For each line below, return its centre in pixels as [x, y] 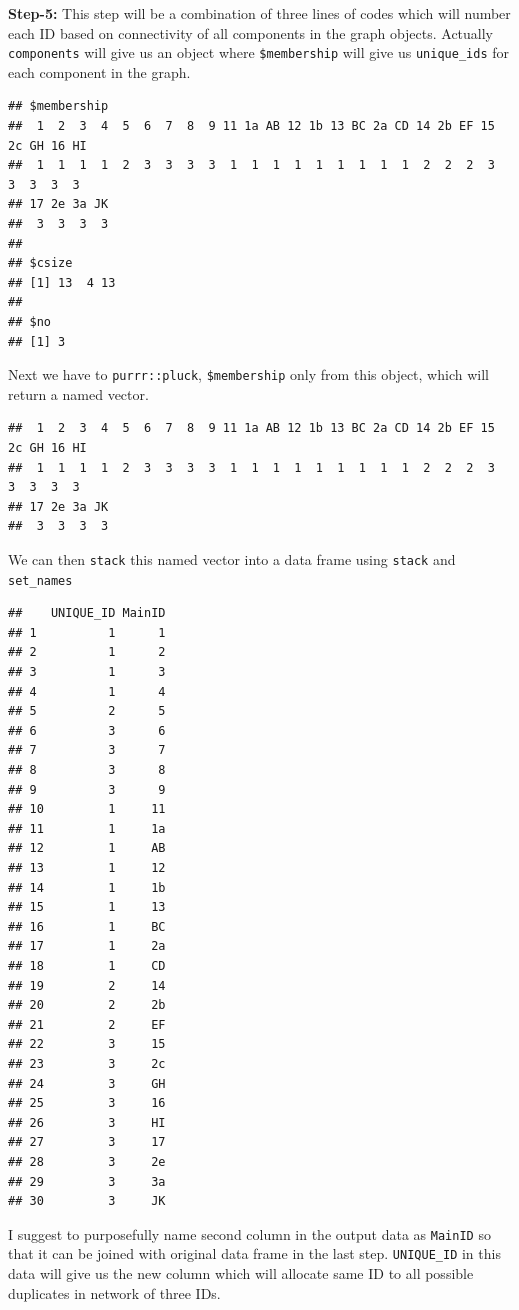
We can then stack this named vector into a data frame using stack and [232, 558]
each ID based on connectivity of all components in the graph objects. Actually [251, 32]
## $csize [40, 263]
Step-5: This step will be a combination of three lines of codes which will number [259, 13]
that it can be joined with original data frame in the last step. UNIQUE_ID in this [254, 1253]
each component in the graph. [99, 71]
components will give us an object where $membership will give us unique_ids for [258, 52]
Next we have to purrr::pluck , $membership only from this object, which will [248, 374]
